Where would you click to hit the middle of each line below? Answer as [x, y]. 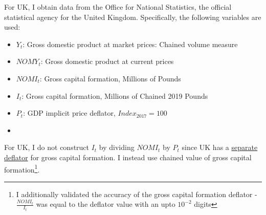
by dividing [117, 147]
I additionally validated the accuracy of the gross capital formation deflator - [137, 194]
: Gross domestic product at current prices [107, 61]
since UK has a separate [220, 147]
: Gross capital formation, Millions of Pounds [110, 78]
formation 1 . [22, 168]
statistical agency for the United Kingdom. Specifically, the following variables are [133, 17]
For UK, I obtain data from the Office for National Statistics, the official [118, 7]
